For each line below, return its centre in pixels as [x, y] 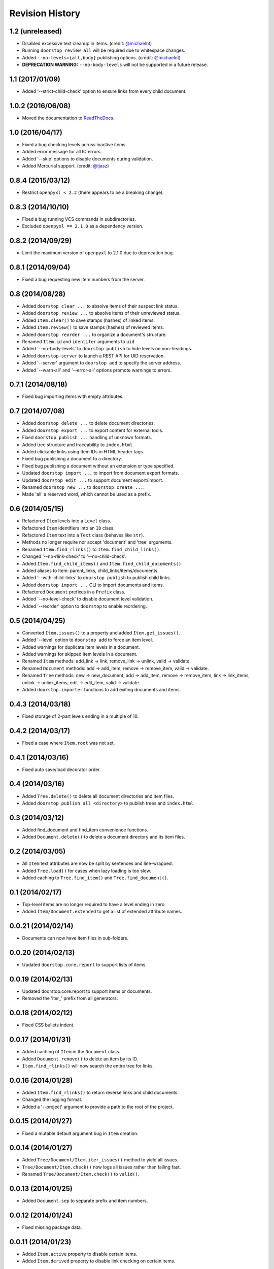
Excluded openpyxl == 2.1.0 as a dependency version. [83, 226]
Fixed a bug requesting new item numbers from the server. [83, 280]
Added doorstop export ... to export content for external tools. [93, 430]
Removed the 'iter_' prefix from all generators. [70, 998]
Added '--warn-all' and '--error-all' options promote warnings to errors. [97, 370]
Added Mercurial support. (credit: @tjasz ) [65, 166]
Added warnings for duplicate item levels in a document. [81, 647]
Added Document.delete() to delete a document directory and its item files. [104, 837]
